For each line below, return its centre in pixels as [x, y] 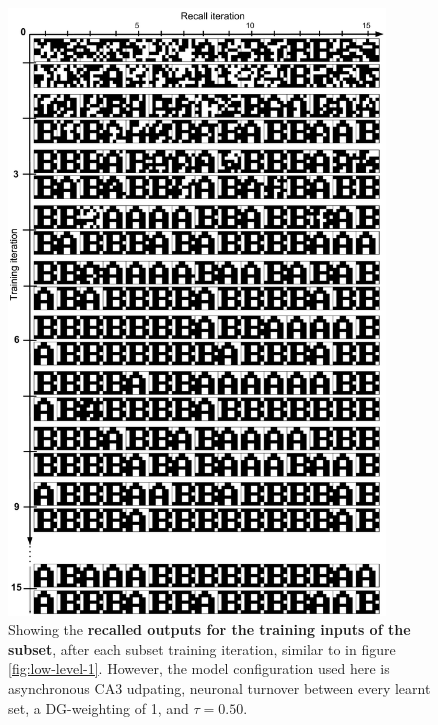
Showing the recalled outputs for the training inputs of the [209, 629]
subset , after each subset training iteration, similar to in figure [202, 648]
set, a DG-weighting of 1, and [98, 707]
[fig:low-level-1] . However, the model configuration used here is [199, 668]
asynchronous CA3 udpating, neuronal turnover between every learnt [219, 687]
